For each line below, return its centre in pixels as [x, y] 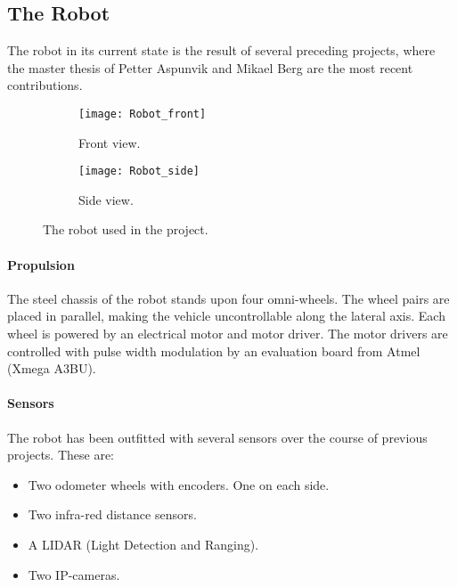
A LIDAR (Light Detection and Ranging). [143, 545]
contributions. [45, 85]
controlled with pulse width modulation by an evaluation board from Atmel [214, 351]
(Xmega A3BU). [52, 368]
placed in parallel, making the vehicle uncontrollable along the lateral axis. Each [226, 316]
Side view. [106, 199]
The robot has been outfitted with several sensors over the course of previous [217, 437]
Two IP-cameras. [74, 574]
